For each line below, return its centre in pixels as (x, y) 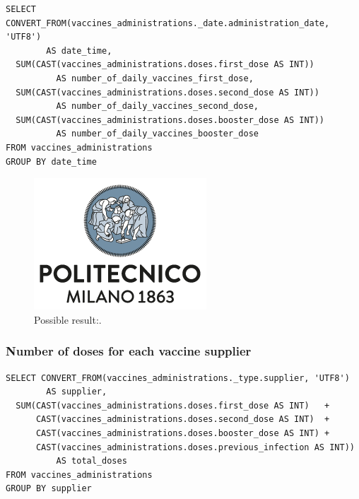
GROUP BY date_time (51, 162)
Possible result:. (68, 319)
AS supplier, (77, 392)
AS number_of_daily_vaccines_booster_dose (157, 134)
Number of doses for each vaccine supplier (129, 351)
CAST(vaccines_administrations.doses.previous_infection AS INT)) (195, 447)
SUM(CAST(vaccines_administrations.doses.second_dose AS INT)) (167, 92)
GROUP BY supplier (49, 489)
